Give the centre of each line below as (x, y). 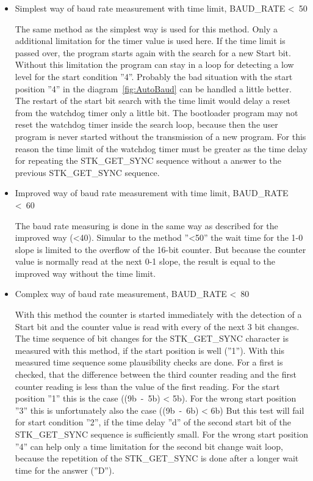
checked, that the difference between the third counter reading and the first (156, 374)
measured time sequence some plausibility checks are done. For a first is (149, 362)
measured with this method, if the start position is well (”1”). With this (149, 350)
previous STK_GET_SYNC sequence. (87, 172)
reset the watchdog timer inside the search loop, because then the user (146, 124)
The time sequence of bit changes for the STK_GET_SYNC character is (152, 338)
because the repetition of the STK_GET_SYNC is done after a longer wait (157, 458)
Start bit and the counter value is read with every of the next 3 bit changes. (157, 326)
